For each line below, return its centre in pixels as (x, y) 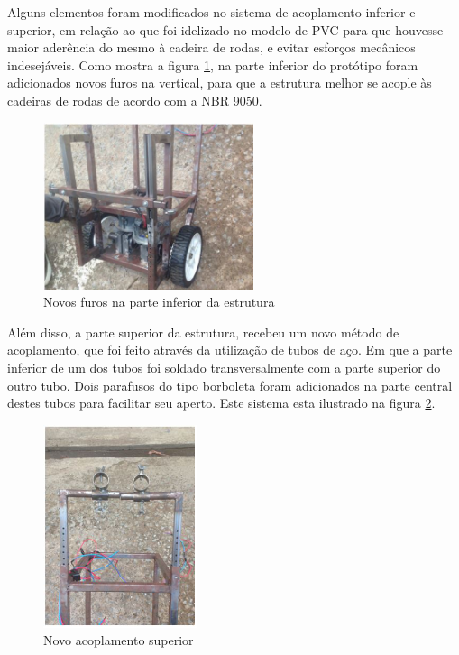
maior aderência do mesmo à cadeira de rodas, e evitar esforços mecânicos (211, 47)
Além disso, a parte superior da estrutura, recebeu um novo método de (203, 332)
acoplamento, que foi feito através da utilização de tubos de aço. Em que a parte (230, 350)
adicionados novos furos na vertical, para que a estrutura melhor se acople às (220, 83)
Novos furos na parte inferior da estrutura (159, 302)
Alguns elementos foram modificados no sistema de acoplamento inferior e (211, 12)
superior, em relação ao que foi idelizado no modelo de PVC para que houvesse (225, 29)
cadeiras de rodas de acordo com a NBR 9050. (135, 100)
